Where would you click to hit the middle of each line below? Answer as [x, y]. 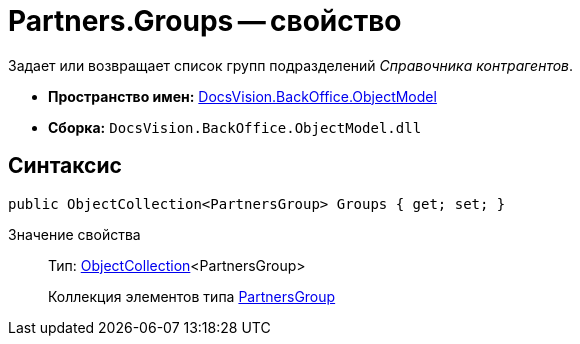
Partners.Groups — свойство [205, 21]
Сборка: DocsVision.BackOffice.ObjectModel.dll [235, 127]
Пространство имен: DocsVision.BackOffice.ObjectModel [242, 96]
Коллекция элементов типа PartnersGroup [192, 296]
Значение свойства [74, 234]
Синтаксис [65, 166]
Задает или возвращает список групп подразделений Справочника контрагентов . [291, 65]
